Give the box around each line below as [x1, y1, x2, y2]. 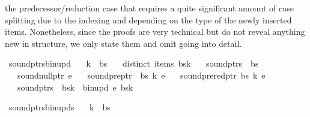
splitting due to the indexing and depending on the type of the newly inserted [5, 13, 292, 26]
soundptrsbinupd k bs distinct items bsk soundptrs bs [8, 57, 259, 70]
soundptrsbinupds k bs [8, 101, 111, 113]
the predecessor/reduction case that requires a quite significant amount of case [5, 2, 294, 14]
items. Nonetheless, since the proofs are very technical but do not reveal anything [5, 25, 305, 38]
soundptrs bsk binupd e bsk [17, 80, 133, 93]
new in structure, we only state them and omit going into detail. [5, 37, 242, 49]
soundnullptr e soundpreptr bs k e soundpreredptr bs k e [17, 68, 266, 81]
